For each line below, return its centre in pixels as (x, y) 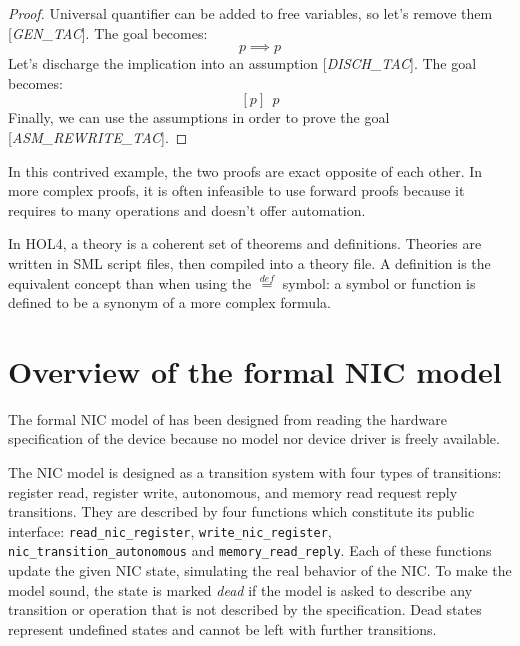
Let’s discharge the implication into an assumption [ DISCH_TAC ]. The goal (242, 63)
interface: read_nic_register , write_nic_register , (170, 530)
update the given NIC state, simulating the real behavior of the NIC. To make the (260, 570)
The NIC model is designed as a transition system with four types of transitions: (255, 472)
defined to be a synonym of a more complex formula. (169, 302)
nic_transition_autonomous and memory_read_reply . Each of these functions (250, 550)
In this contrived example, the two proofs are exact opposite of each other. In (245, 170)
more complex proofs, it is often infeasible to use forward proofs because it (236, 190)
